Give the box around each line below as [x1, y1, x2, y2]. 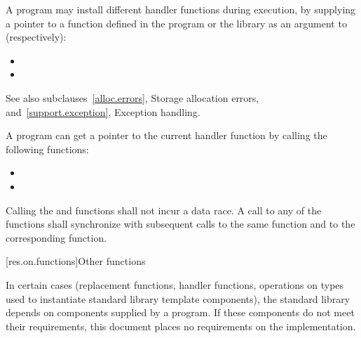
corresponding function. [6, 230, 107, 245]
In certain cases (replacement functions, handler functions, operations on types [6, 277, 344, 292]
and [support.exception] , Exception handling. [6, 104, 200, 119]
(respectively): [6, 30, 67, 44]
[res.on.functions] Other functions [6, 254, 146, 268]
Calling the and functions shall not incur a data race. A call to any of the [6, 202, 322, 217]
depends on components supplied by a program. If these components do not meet [6, 305, 355, 320]
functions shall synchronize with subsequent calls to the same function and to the [6, 216, 355, 231]
